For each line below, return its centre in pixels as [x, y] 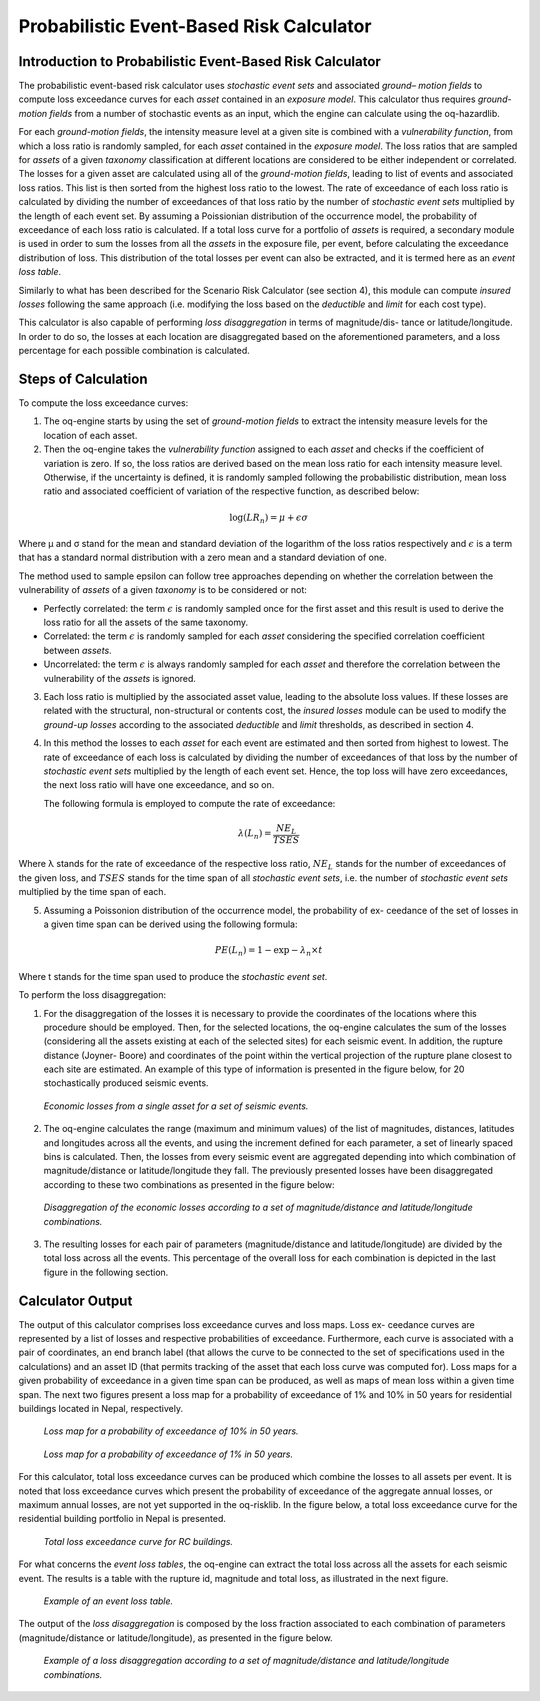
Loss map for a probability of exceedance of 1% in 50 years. [168, 1454]
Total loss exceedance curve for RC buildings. [138, 1541]
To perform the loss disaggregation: [92, 995]
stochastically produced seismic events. [126, 1083]
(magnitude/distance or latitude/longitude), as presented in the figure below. [176, 1637]
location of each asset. [90, 435]
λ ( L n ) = [255, 835]
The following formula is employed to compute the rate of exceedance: [189, 803]
